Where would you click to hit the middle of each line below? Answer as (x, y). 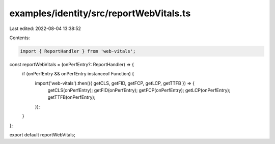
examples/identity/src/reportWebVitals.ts (100, 13)
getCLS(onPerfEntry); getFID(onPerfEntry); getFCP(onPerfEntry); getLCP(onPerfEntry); (139, 90)
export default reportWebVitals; (43, 135)
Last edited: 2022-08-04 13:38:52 (45, 28)
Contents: (20, 38)
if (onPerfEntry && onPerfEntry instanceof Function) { (78, 74)
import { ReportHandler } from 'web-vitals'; (78, 51)
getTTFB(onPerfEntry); (72, 97)
